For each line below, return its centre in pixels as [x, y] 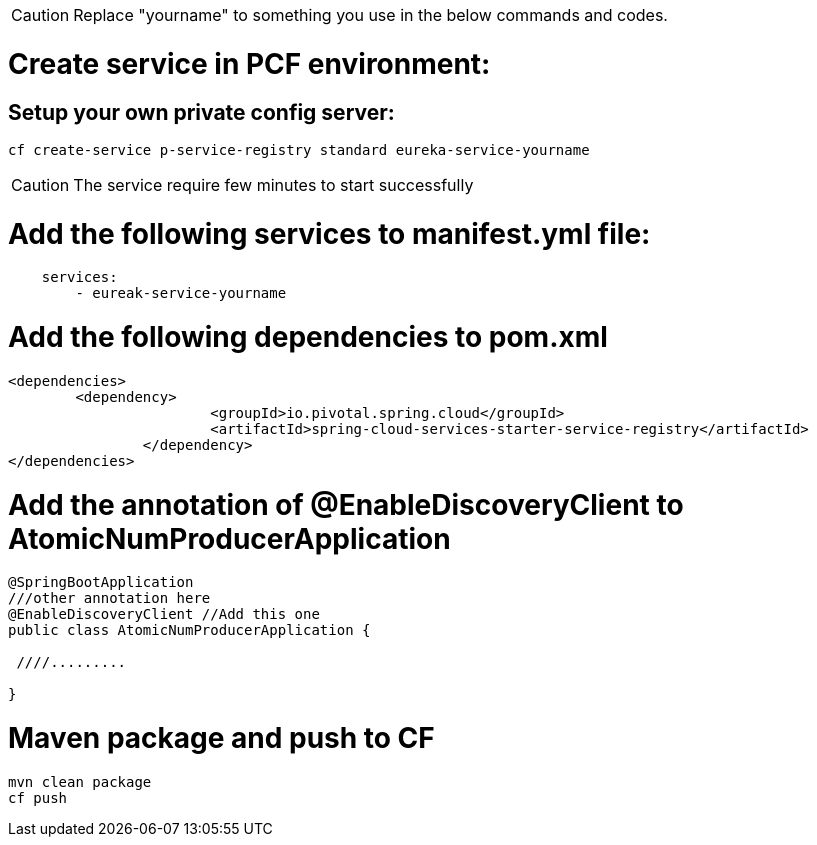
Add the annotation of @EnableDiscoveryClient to [346, 504]
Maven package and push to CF [221, 738]
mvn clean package [80, 781]
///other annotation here [109, 598]
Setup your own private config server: [201, 112]
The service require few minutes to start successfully [273, 184]
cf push [38, 797]
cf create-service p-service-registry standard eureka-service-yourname [299, 149]
